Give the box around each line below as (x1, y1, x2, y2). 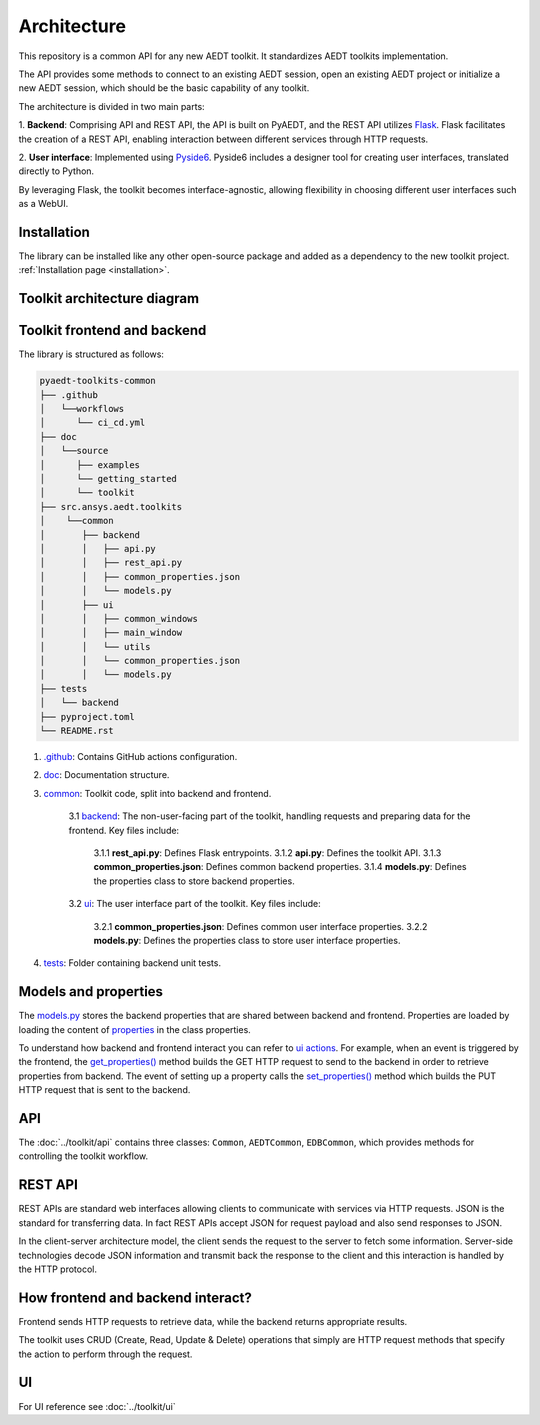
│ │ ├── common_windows (39, 613, 199, 624)
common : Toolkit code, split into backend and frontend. (43, 787, 272, 799)
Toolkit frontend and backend (18, 322, 207, 339)
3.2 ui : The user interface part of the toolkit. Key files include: (68, 898, 322, 910)
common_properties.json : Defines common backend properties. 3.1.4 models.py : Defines (93, 861, 467, 873)
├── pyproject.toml (39, 711, 135, 722)
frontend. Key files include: (68, 824, 180, 836)
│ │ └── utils (39, 641, 151, 652)
